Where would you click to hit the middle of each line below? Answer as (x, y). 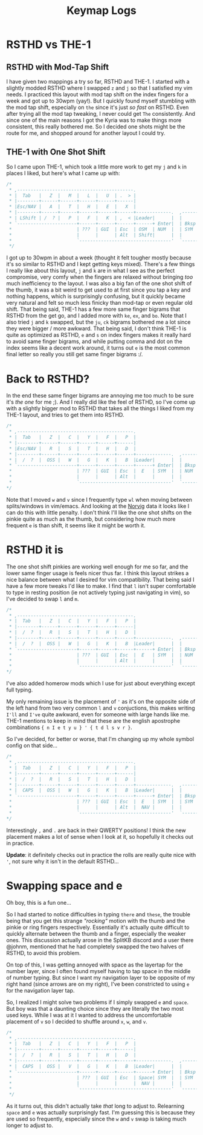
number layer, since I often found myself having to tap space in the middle (98, 971)
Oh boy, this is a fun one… (39, 902)
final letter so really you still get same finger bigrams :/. (75, 354)
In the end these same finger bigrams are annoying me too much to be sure (100, 396)
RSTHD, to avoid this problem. (44, 953)
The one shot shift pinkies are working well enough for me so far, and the (97, 567)
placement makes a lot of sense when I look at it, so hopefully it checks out (100, 836)
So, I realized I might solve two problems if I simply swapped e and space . (98, 1002)
